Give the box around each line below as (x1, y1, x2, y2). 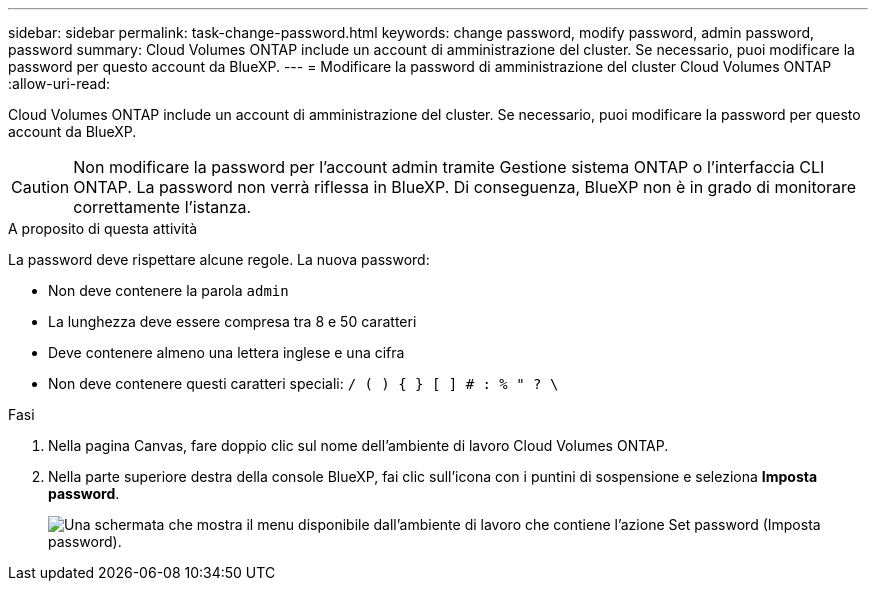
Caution (11, 177, 70, 197)
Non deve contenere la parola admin (48, 282, 289, 299)
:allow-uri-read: (8, 75, 111, 92)
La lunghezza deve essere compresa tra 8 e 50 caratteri (48, 313, 417, 330)
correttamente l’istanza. (73, 197, 252, 217)
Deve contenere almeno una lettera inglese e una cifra (48, 344, 405, 361)
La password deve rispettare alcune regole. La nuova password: (8, 251, 430, 268)
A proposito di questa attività (8, 220, 198, 237)
